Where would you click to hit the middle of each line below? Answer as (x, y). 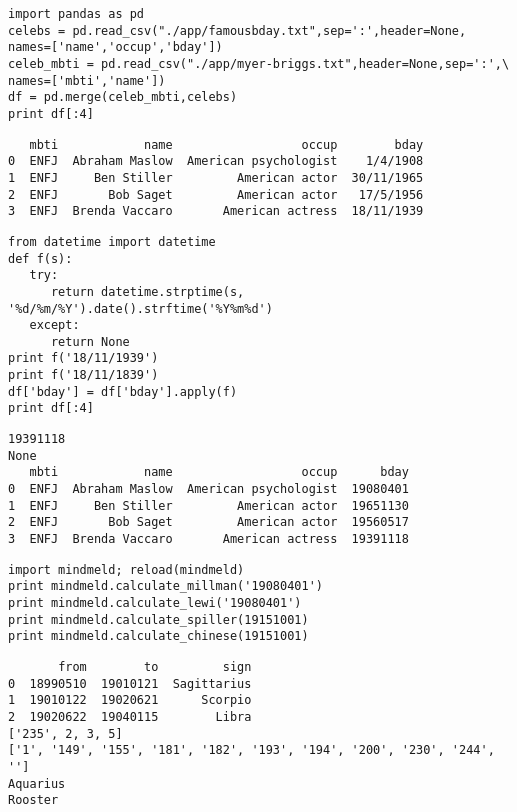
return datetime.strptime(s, (147, 291)
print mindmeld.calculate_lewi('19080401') (155, 603)
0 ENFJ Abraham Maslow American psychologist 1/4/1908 (216, 161)
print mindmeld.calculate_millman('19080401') (165, 586)
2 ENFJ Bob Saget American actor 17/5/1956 (216, 194)
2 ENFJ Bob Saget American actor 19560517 (208, 522)
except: (54, 325)
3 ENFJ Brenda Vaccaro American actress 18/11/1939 (216, 211)
